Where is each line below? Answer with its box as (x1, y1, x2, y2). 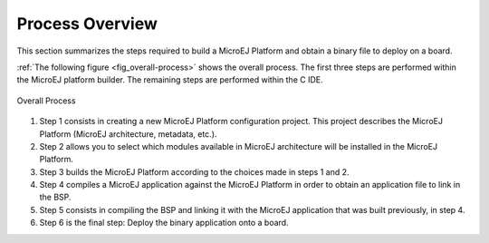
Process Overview (16, 14, 158, 34)
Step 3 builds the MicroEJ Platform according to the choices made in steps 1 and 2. (39, 166, 350, 177)
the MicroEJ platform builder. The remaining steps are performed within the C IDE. (16, 74, 323, 85)
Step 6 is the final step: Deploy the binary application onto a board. (39, 218, 289, 228)
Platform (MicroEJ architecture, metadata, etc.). (39, 128, 217, 140)
